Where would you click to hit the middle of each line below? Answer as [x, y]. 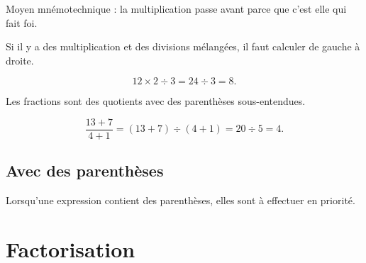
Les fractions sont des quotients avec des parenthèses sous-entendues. [156, 101]
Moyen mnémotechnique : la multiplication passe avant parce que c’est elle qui [176, 9]
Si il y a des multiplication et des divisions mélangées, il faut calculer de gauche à [183, 46]
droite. [20, 60]
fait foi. [22, 22]
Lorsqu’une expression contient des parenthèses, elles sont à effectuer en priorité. [181, 200]
